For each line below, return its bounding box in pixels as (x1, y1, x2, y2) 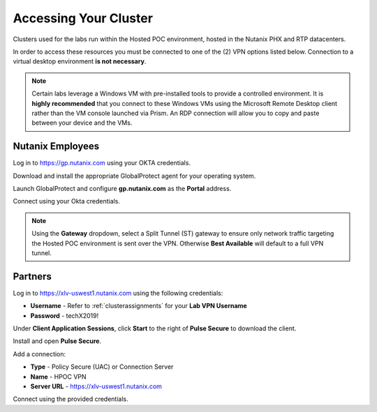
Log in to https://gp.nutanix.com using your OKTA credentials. (13, 159, 191, 167)
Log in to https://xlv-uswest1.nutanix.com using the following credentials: (13, 289, 223, 297)
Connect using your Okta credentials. (13, 197, 120, 206)
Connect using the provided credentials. (13, 395, 128, 404)
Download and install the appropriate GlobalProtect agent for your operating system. (13, 171, 256, 180)
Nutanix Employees (13, 140, 100, 153)
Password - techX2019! (30, 311, 99, 320)
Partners (13, 270, 52, 282)
